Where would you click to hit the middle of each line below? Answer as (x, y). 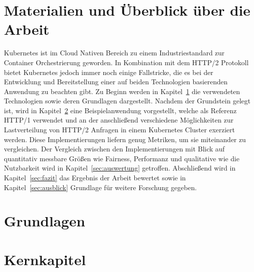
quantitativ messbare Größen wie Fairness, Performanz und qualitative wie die (122, 158)
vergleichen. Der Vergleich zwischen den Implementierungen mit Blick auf (114, 149)
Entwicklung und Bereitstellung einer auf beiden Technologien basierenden (116, 82)
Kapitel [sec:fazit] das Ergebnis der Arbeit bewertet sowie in (95, 178)
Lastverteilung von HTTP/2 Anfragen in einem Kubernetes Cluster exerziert (120, 130)
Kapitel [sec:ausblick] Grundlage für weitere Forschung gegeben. (101, 187)
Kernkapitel (45, 259)
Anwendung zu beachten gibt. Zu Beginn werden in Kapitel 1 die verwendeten (122, 91)
